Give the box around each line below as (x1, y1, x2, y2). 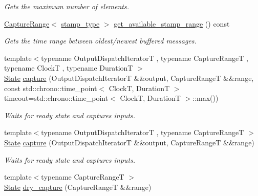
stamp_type (61, 18, 100, 29)
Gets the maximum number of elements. (4, 1, 130, 11)
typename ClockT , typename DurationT (4, 62, 133, 73)
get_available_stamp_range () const (114, 18, 230, 29)
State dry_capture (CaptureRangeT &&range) (4, 181, 152, 192)
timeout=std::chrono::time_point (4, 93, 109, 103)
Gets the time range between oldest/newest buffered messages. (4, 35, 197, 46)
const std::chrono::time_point (4, 82, 97, 93)
